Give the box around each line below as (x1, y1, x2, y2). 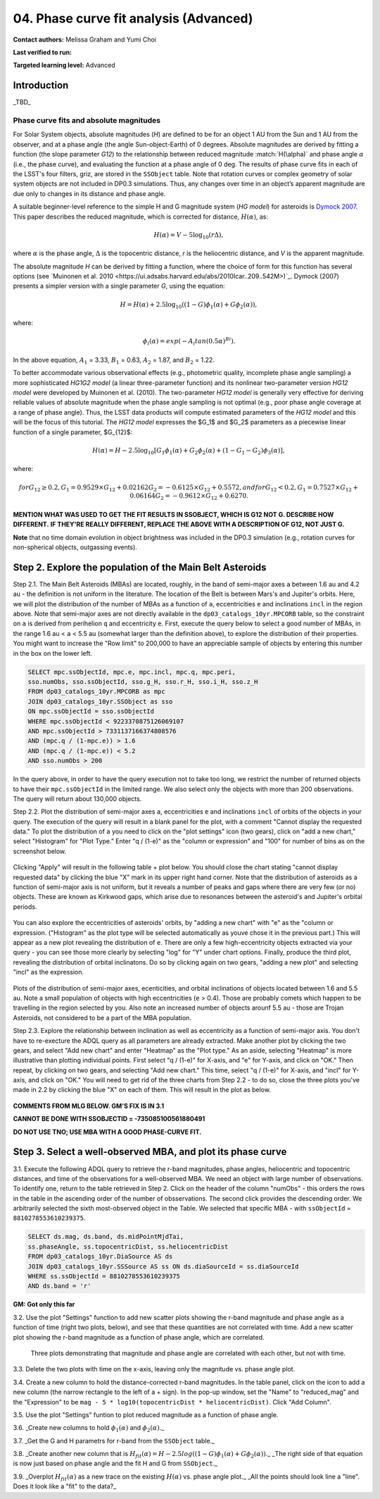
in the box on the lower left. (13, 649, 93, 657)
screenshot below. (13, 847, 67, 855)
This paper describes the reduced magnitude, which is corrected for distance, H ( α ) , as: (13, 212, 269, 221)
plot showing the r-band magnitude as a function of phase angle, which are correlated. (13, 1333, 265, 1341)
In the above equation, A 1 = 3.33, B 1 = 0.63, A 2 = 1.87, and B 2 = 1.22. (13, 355, 215, 366)
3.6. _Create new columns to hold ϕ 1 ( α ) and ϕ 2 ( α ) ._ (13, 1424, 165, 1434)
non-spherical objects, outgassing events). (13, 543, 137, 551)
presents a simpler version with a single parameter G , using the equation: (13, 282, 225, 290)
